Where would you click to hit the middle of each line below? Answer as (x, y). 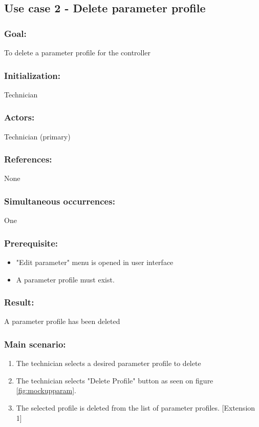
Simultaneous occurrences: (60, 201)
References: (28, 159)
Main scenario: (35, 344)
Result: (19, 302)
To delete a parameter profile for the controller (78, 52)
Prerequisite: (31, 243)
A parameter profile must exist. (65, 279)
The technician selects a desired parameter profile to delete (109, 363)
